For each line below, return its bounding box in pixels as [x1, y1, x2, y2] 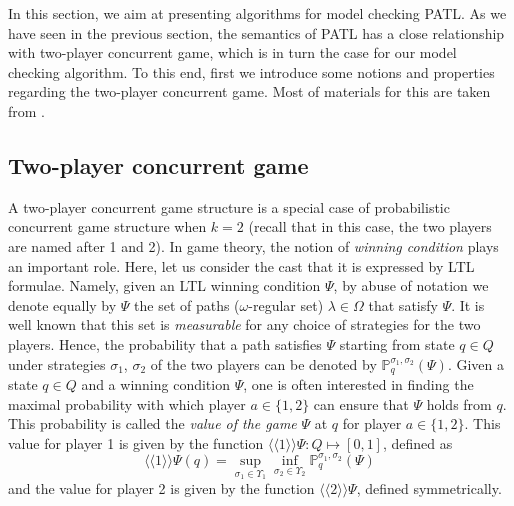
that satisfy [368, 294, 438, 315]
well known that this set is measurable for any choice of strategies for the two [8, 314, 481, 335]
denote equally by [8, 294, 117, 315]
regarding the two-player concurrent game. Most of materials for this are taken [8, 81, 491, 102]
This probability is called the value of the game [8, 413, 297, 434]
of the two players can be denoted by [150, 353, 377, 374]
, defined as [382, 432, 453, 453]
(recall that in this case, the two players [248, 216, 492, 237]
